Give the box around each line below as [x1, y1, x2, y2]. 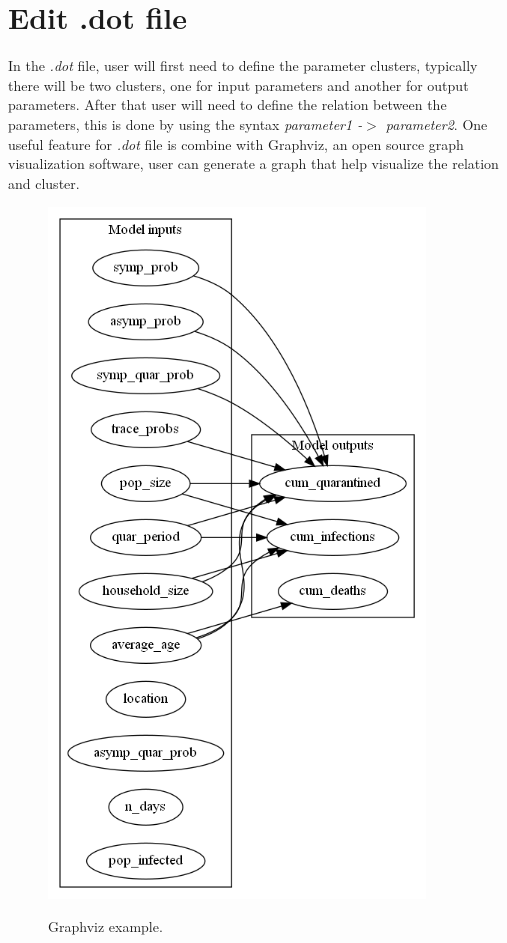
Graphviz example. [48, 916, 163, 937]
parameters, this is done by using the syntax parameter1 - [8, 113, 363, 134]
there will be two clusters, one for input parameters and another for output [8, 74, 469, 95]
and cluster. [8, 172, 80, 193]
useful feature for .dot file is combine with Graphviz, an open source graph [8, 133, 464, 154]
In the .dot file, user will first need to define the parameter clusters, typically [8, 55, 478, 76]
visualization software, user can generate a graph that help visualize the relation [8, 153, 499, 174]
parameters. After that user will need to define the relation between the [8, 94, 447, 115]
